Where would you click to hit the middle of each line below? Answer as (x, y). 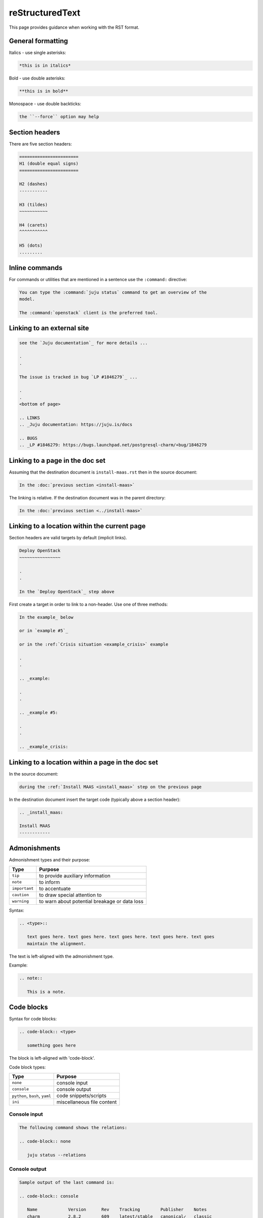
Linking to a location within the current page (77, 526)
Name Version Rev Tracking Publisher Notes (117, 1210)
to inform (50, 882)
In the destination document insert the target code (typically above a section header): (95, 799)
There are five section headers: (40, 144)
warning (20, 901)
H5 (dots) (31, 245)
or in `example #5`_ (44, 631)
